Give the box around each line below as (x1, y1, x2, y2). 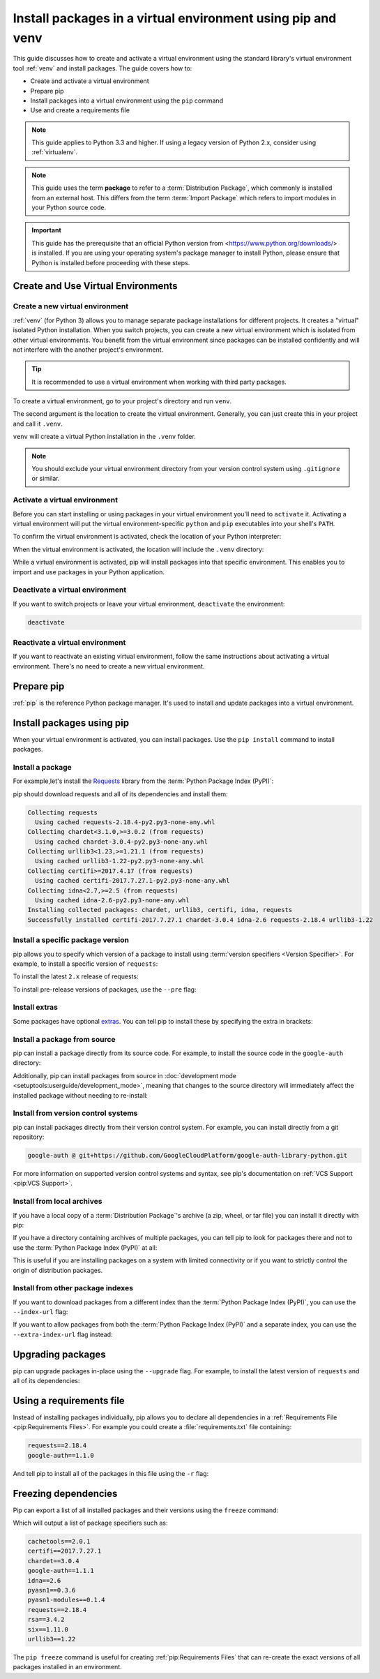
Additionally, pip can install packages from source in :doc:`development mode (13, 1071, 237, 1080)
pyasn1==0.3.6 (27, 1586, 76, 1595)
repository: (13, 1133, 45, 1141)
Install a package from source (13, 1034, 116, 1044)
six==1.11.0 (27, 1625, 69, 1633)
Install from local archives (13, 1197, 102, 1207)
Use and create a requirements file (30, 106, 130, 114)
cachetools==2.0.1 (27, 1537, 91, 1546)
